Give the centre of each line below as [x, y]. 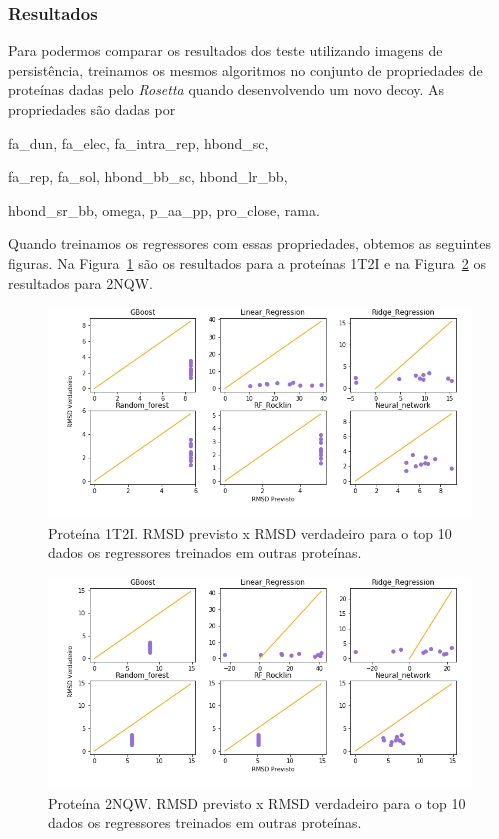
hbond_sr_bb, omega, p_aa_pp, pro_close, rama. [164, 209]
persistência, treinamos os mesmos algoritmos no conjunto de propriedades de [245, 69]
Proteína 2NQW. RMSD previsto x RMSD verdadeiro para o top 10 [257, 802]
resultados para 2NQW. [80, 282]
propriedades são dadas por [92, 109]
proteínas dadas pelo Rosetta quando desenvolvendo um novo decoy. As [226, 89]
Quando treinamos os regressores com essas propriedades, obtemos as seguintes [249, 243]
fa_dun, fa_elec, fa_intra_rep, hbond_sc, [138, 142]
